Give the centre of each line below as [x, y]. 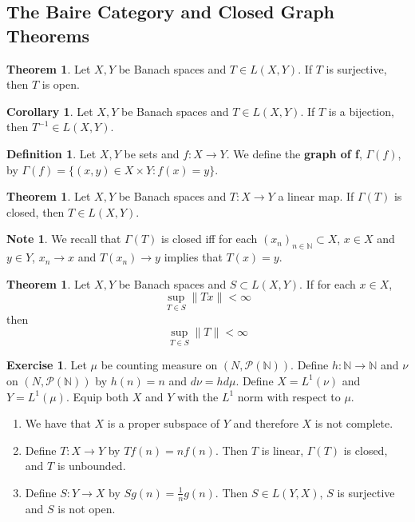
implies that [193, 257]
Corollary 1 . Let [50, 111]
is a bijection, [361, 111]
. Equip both [97, 396]
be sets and [152, 153]
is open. [61, 84]
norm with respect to [289, 396]
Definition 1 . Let [51, 153]
